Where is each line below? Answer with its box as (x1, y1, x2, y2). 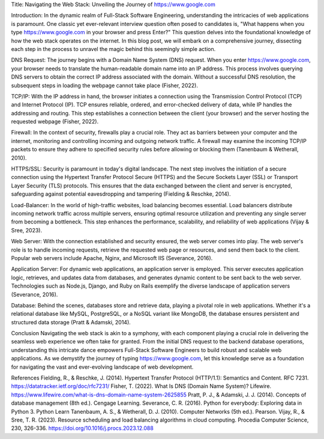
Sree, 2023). (11, 226, 43, 234)
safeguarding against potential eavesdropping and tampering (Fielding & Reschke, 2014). (11, 190, 231, 198)
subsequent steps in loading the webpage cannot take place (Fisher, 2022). (11, 82, 198, 89)
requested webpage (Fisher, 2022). (11, 118, 99, 126)
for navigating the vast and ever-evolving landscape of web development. (11, 363, 194, 371)
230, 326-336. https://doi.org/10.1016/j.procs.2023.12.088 (11, 425, 154, 432)
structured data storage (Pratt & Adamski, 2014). (11, 318, 131, 325)
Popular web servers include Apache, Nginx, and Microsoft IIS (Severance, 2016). (11, 254, 213, 261)
